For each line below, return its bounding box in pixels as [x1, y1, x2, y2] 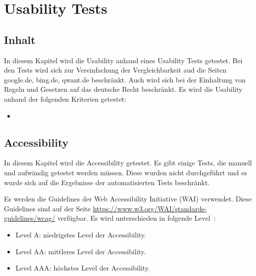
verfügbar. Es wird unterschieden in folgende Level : [57, 213, 216, 223]
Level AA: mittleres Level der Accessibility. [15, 246, 146, 256]
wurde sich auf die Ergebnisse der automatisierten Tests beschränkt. [4, 177, 210, 187]
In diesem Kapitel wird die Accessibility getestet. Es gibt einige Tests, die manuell [4, 158, 252, 168]
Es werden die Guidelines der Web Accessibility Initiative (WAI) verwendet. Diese [4, 194, 252, 204]
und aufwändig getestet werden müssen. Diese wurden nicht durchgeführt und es [4, 167, 247, 177]
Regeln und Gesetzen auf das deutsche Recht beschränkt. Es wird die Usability [4, 84, 243, 94]
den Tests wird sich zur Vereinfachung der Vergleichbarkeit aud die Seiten [4, 65, 227, 75]
